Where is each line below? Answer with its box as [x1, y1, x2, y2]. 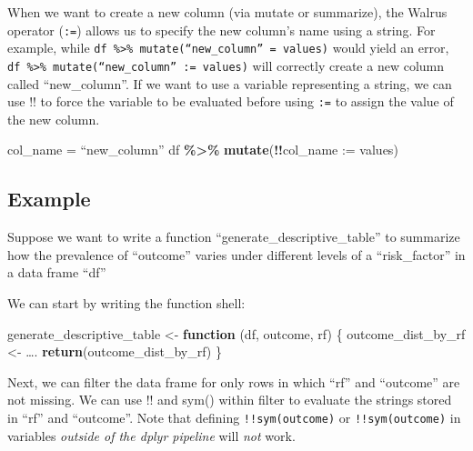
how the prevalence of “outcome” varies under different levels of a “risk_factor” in [7, 245, 466, 264]
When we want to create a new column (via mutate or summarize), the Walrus [7, 3, 448, 21]
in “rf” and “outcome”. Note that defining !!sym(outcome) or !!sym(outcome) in [7, 407, 461, 426]
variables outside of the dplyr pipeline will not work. [7, 426, 296, 445]
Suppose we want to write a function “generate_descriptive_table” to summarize [7, 227, 460, 246]
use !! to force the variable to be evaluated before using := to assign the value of [7, 92, 454, 111]
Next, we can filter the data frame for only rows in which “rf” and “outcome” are [7, 372, 460, 391]
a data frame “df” [7, 263, 106, 282]
